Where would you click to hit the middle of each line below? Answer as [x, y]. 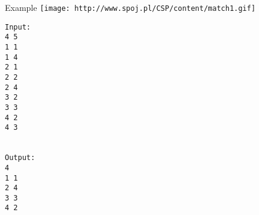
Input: [18, 27]
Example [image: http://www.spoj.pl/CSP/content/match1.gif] [130, 7]
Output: [20, 158]
